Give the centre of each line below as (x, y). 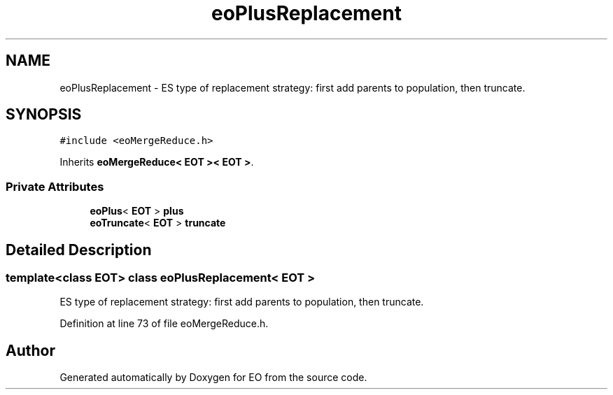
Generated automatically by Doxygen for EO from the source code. (213, 378)
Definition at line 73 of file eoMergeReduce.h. (164, 324)
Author (30, 350)
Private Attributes (55, 186)
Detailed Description (79, 250)
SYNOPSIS (44, 115)
